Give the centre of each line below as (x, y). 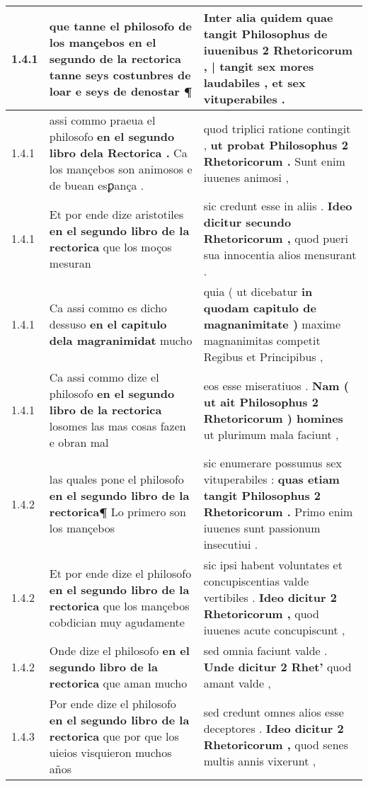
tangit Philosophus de (265, 34)
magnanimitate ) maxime (272, 324)
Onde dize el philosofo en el (119, 650)
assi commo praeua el (102, 120)
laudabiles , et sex (254, 82)
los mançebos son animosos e (121, 169)
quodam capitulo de (260, 308)
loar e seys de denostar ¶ (121, 91)
